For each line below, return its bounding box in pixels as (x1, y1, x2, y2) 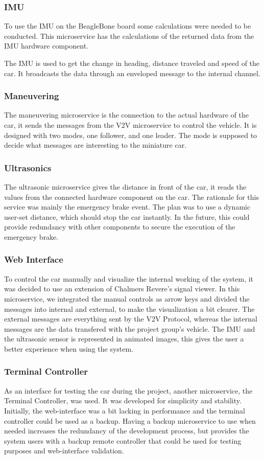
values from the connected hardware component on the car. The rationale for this (4, 191, 259, 202)
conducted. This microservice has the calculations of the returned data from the (4, 30, 254, 41)
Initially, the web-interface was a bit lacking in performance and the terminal (4, 405, 245, 416)
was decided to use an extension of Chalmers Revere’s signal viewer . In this (4, 283, 240, 294)
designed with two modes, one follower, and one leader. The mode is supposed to (4, 129, 257, 140)
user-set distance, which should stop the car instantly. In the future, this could (4, 211, 250, 222)
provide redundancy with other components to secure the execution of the (4, 221, 235, 232)
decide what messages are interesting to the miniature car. (4, 140, 187, 150)
